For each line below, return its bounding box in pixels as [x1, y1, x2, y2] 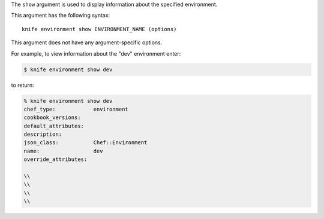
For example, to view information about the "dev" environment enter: [11, 50, 181, 57]
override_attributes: [23, 156, 88, 163]
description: [23, 131, 62, 138]
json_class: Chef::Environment [23, 139, 148, 146]
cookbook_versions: [23, 114, 81, 121]
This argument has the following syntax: [11, 12, 110, 19]
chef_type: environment [23, 105, 128, 112]
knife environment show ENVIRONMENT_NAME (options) [22, 26, 177, 32]
